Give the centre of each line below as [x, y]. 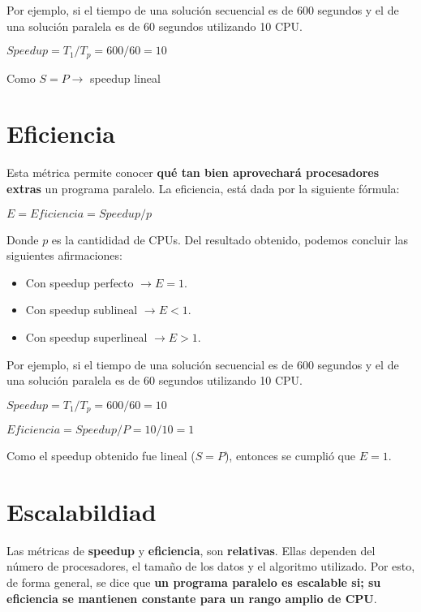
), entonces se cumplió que [290, 456]
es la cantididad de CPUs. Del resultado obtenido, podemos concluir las [230, 239]
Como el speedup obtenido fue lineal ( [101, 456]
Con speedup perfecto [79, 282]
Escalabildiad [82, 511]
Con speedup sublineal [82, 310]
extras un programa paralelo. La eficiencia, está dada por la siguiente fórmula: [203, 188]
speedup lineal [125, 78]
